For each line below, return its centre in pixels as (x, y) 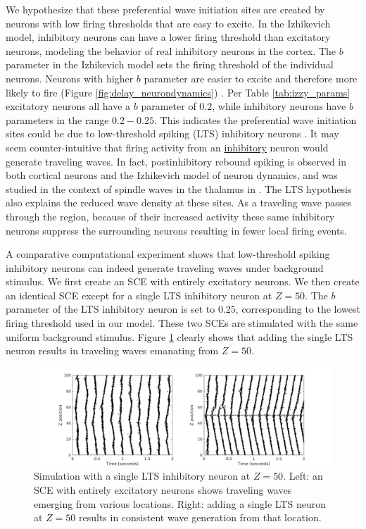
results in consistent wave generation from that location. (200, 517)
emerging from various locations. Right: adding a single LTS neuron (180, 503)
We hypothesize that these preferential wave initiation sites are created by (165, 9)
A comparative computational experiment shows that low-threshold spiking (168, 254)
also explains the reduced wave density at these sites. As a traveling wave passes (179, 203)
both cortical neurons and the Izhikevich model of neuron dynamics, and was (172, 175)
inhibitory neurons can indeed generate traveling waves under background (165, 267)
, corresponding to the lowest (298, 309)
